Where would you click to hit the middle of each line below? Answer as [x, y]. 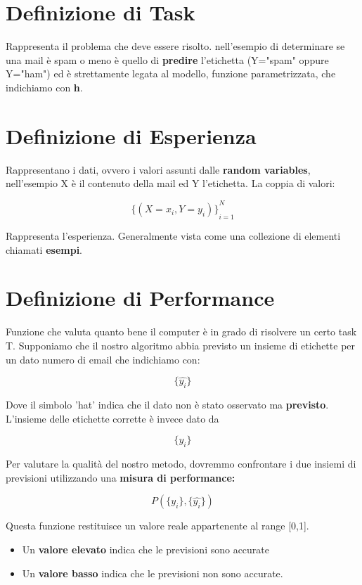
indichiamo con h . [44, 87]
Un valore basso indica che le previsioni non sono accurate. [153, 573]
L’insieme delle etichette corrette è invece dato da [112, 418]
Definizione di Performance [140, 298]
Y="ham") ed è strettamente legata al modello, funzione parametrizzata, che [171, 73]
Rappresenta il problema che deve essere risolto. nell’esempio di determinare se [175, 46]
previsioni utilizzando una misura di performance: [121, 477]
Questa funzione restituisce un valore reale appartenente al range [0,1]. [157, 526]
